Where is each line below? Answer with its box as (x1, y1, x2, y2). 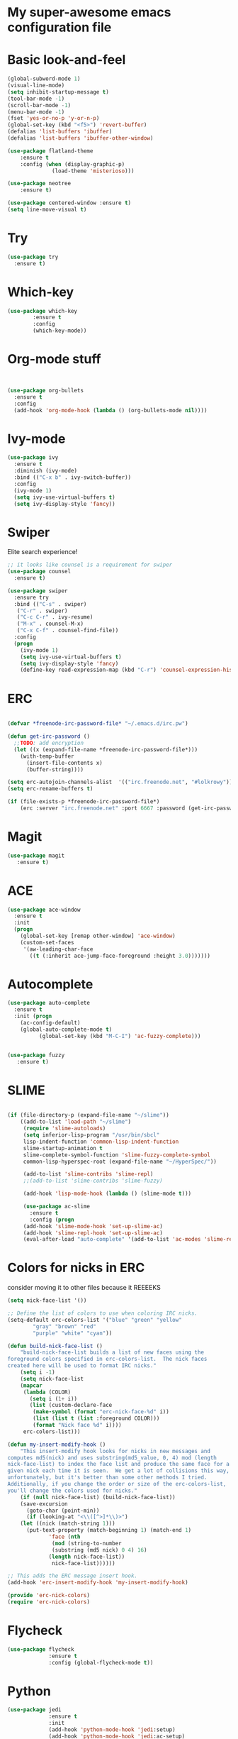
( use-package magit (7, 852, 65, 859)
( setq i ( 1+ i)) (29, 1395, 78, 1402)
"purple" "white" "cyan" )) (33, 1330, 113, 1337)
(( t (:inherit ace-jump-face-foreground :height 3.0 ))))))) (29, 952, 211, 959)
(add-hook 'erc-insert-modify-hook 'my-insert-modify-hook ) (7, 1579, 189, 1586)
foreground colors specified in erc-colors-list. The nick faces (7, 1356, 208, 1363)
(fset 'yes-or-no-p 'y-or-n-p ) (7, 115, 100, 122)
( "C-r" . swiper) (16, 607, 69, 614)
